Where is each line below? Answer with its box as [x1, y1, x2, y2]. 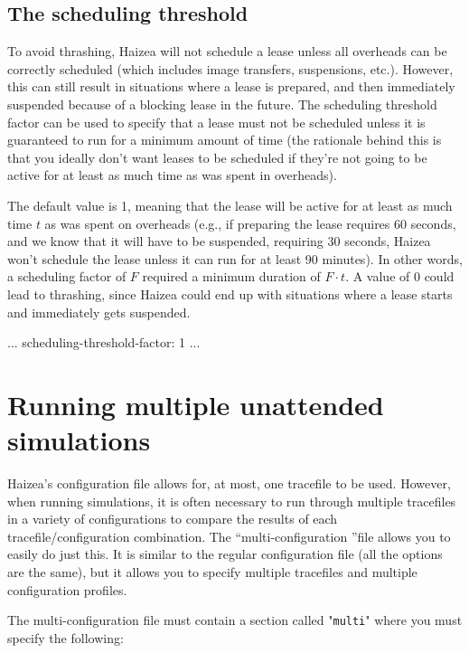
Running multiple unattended [7, 385, 384, 422]
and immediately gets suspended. [7, 302, 191, 321]
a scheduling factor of [7, 267, 127, 286]
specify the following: [7, 628, 124, 647]
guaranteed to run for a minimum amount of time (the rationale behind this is [7, 130, 442, 149]
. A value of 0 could [345, 267, 455, 286]
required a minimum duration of [142, 267, 321, 286]
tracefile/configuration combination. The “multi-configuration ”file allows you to [7, 526, 451, 545]
